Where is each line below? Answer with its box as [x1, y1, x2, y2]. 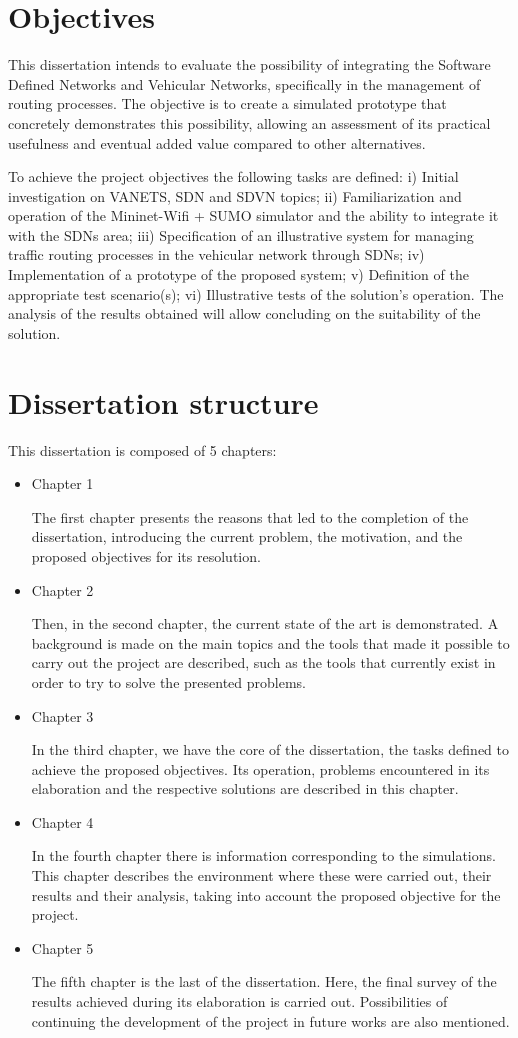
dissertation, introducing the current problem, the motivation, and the [31, 526, 463, 547]
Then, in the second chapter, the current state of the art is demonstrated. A [31, 613, 499, 634]
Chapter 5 [31, 937, 94, 958]
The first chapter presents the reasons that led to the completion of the [31, 506, 469, 527]
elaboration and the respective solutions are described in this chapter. [31, 778, 459, 799]
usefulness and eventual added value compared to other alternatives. [8, 132, 426, 153]
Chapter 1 [31, 473, 94, 494]
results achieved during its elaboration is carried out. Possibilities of [31, 991, 448, 1012]
